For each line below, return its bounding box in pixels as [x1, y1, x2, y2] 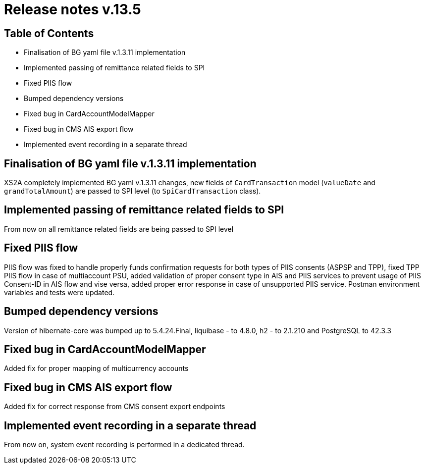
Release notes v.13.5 [4, 1, 141, 18]
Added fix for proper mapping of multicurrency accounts [4, 364, 189, 373]
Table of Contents [4, 27, 94, 40]
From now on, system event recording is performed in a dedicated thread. [4, 440, 245, 449]
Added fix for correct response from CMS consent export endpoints [4, 402, 225, 411]
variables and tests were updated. [4, 288, 115, 297]
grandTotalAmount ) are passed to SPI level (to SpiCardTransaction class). [4, 187, 261, 196]
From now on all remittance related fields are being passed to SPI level [4, 224, 234, 233]
